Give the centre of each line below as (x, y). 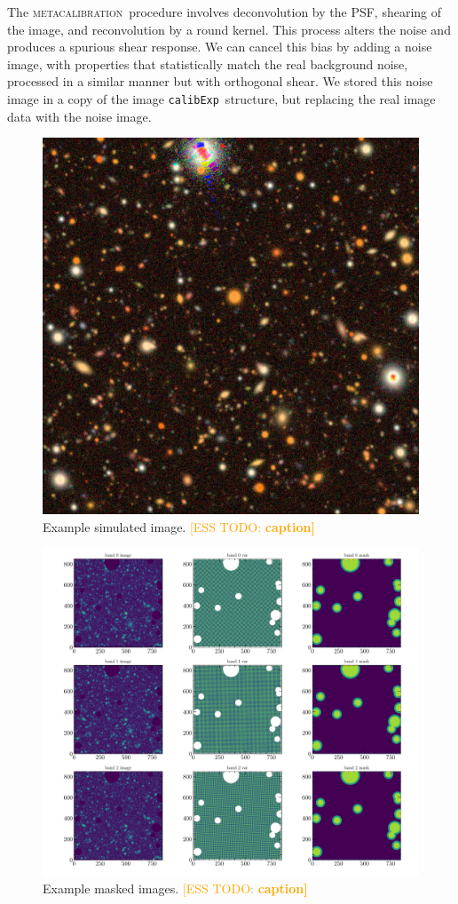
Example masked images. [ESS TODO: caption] (175, 888)
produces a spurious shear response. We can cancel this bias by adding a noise (220, 47)
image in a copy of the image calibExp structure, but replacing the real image (221, 98)
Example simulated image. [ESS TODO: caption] (179, 526)
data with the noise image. (79, 116)
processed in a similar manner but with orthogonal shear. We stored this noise (220, 81)
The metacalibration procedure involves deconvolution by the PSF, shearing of (225, 12)
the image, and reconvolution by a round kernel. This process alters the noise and (229, 29)
